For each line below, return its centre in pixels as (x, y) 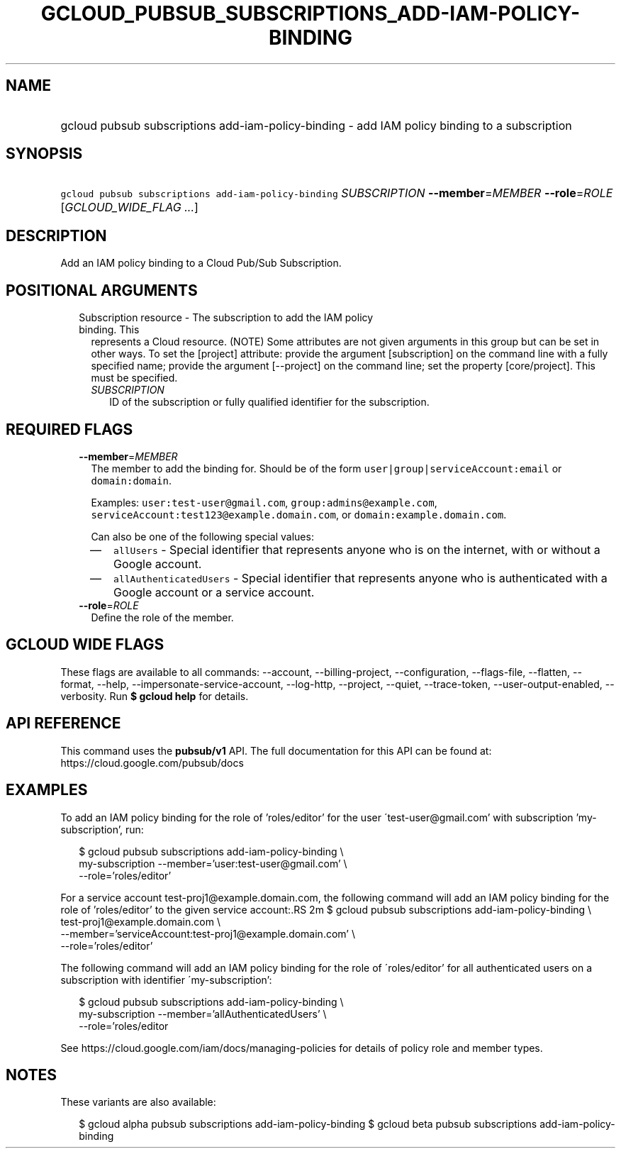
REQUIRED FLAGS (69, 429)
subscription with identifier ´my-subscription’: (166, 980)
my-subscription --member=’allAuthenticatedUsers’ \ (203, 1014)
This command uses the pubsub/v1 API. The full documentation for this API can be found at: (276, 750)
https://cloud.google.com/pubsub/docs (152, 762)
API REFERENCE (63, 723)
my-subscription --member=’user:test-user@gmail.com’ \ (213, 863)
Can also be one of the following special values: (202, 536)
